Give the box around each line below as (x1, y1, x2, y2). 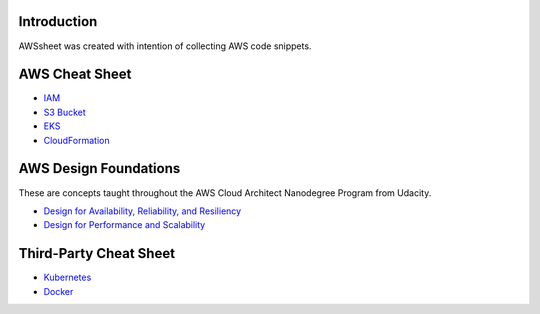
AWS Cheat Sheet (18, 66, 132, 83)
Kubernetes (43, 271, 92, 284)
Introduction (18, 13, 98, 30)
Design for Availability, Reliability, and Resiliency (43, 205, 242, 217)
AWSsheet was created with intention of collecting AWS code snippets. (18, 40, 312, 52)
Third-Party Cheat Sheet (18, 245, 175, 262)
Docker (43, 285, 74, 297)
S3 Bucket (43, 106, 87, 118)
